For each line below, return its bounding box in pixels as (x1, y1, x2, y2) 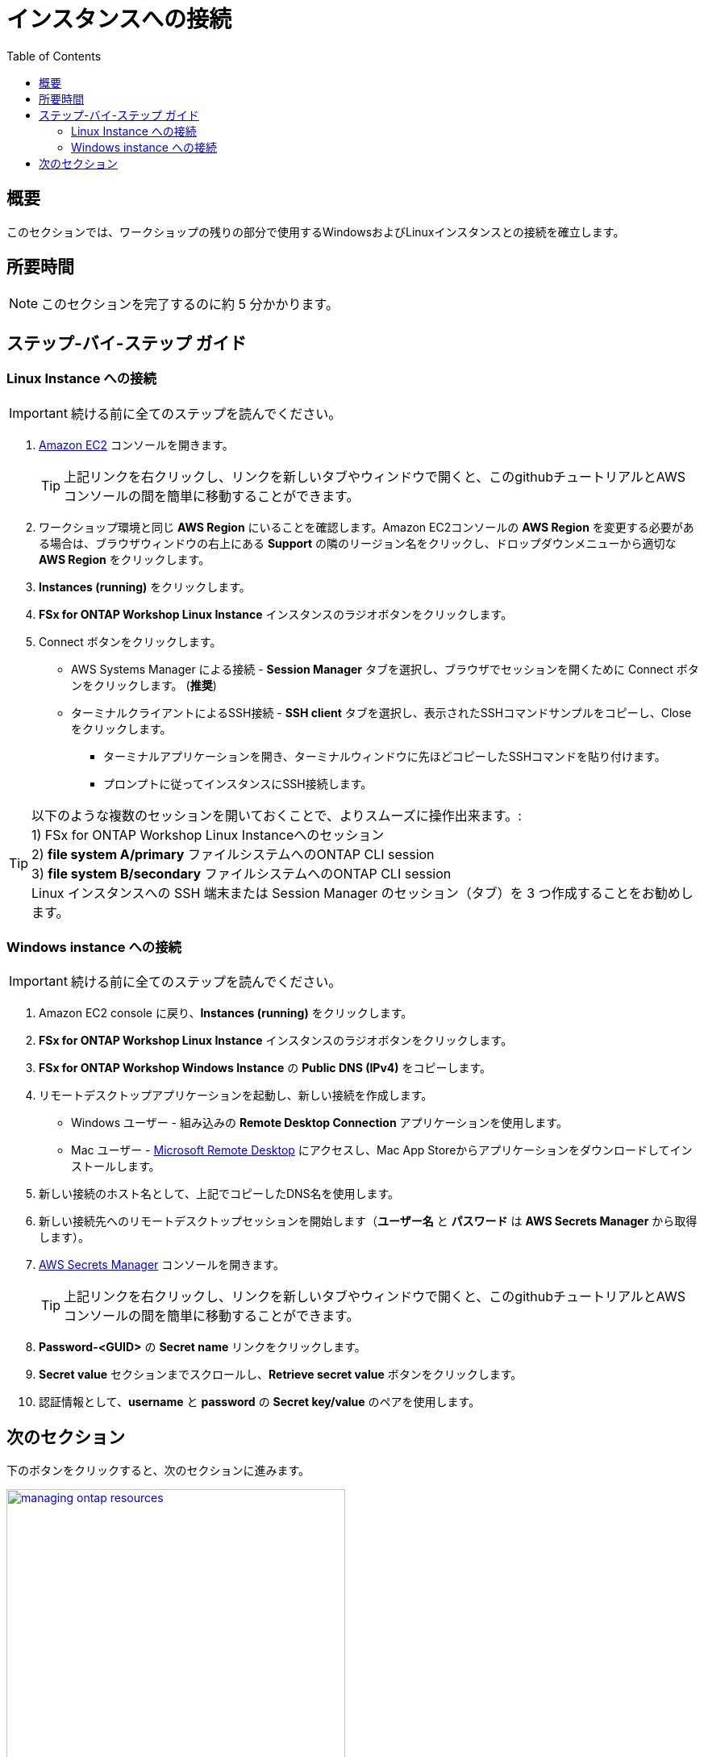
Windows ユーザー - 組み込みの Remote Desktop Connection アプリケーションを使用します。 (71, 1116, 568, 1130)
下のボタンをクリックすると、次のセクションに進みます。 (6, 1463, 310, 1478)
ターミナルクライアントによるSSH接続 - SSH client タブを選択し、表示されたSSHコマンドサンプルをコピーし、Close (71, 705, 692, 720)
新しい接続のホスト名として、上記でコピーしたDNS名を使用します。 (39, 1187, 400, 1201)
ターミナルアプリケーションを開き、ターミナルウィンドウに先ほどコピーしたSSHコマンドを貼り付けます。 (103, 749, 666, 763)
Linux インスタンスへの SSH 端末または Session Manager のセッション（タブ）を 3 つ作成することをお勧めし (31, 884, 694, 901)
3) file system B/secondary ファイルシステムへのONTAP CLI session (31, 865, 452, 882)
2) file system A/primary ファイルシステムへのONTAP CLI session (31, 845, 435, 862)
